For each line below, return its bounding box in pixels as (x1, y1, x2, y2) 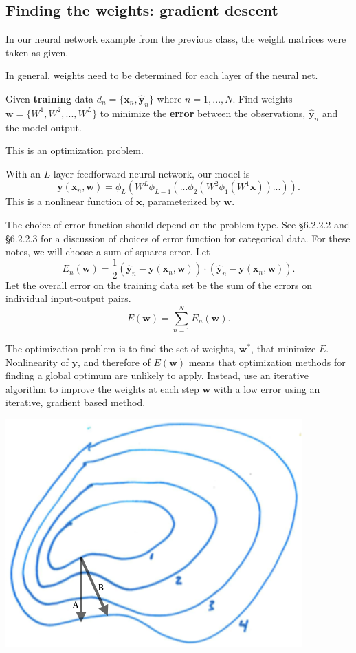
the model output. (5, 120, 82, 134)
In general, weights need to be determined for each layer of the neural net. (5, 68, 318, 83)
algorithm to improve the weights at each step (5, 381, 199, 396)
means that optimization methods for (188, 354, 346, 369)
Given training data (5, 91, 94, 105)
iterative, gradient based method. (5, 395, 146, 409)
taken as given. (5, 45, 69, 59)
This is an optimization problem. (5, 143, 144, 158)
